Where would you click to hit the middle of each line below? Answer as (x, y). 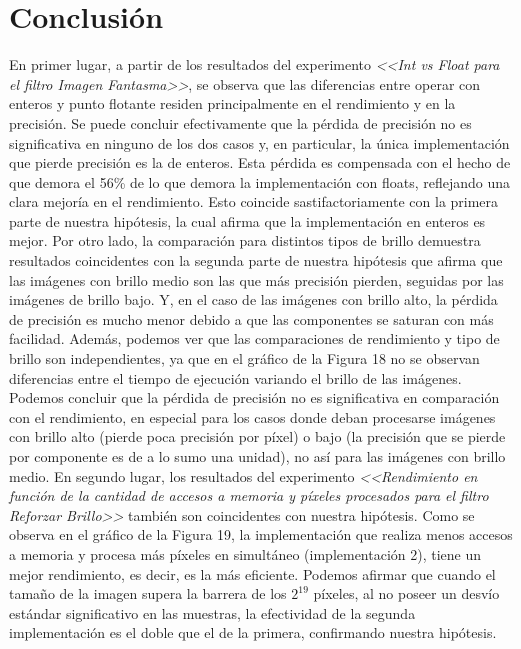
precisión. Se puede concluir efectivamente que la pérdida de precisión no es (240, 122)
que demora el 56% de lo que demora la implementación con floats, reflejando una (260, 181)
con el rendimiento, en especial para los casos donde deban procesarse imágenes (252, 416)
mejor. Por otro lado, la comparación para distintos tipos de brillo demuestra (245, 240)
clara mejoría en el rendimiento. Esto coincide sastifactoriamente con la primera (254, 201)
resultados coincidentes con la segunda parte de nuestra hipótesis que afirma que (256, 260)
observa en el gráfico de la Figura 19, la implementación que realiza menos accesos (261, 534)
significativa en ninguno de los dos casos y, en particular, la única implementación (259, 142)
